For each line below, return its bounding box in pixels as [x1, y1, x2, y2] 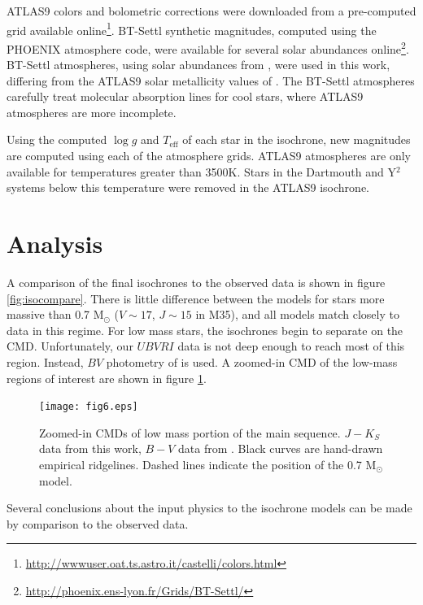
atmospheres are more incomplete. [7, 103, 177, 120]
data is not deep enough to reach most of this [177, 337, 405, 355]
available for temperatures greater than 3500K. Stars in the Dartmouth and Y [7, 163, 396, 180]
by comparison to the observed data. [7, 515, 189, 532]
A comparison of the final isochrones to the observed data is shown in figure [7, 273, 386, 290]
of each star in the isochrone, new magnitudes [182, 131, 411, 148]
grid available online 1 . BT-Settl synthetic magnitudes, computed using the [7, 19, 377, 38]
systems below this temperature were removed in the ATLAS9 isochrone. [7, 179, 369, 196]
